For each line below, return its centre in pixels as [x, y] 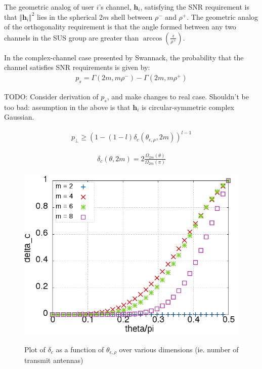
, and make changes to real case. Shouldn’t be [178, 96]
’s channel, [115, 7]
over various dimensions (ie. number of [179, 349]
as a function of [80, 349]
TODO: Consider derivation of [51, 96]
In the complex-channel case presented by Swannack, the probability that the [124, 57]
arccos [152, 38]
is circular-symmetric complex [188, 107]
